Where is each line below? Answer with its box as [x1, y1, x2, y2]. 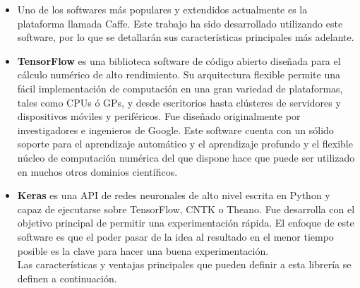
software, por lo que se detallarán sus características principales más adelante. [17, 30, 354, 44]
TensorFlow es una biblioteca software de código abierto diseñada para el [17, 53, 341, 68]
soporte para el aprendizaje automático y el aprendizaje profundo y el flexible [17, 136, 353, 151]
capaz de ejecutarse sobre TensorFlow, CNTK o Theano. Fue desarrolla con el [17, 201, 355, 216]
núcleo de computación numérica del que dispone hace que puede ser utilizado [17, 150, 355, 164]
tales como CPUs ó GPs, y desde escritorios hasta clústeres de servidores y [17, 95, 341, 109]
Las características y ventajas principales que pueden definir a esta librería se [17, 257, 352, 272]
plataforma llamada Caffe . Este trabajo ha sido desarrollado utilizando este [17, 16, 343, 30]
